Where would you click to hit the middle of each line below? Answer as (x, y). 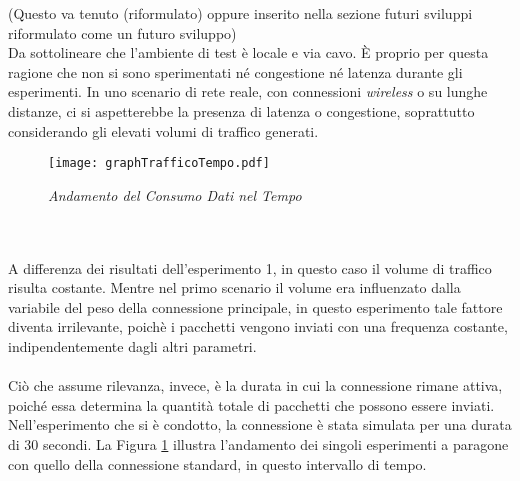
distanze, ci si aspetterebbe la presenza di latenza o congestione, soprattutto (241, 110)
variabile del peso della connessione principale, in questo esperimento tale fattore (255, 306)
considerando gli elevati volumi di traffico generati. (163, 130)
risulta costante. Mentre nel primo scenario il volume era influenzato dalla (234, 287)
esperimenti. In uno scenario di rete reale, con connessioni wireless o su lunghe (248, 91)
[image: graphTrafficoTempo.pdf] (159, 163)
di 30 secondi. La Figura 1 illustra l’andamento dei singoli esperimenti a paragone (258, 443)
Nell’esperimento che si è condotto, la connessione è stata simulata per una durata (260, 424)
